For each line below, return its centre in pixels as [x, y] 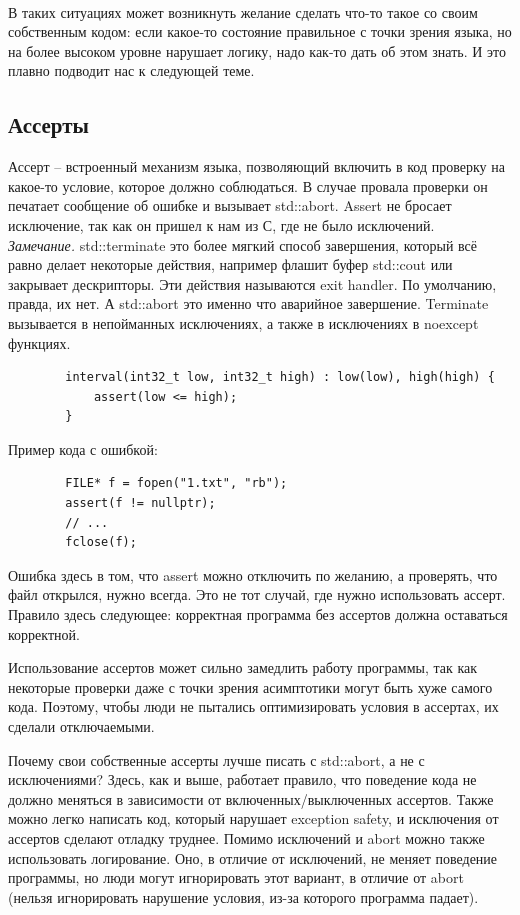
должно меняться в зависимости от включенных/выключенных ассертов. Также [251, 798]
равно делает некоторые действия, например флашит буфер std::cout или [230, 264]
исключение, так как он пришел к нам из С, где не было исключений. [221, 224]
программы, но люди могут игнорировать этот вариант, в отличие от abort [236, 877]
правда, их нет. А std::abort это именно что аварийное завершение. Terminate [248, 303]
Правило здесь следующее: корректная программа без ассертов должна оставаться [258, 614]
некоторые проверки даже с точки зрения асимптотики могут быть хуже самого [250, 686]
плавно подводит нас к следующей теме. [131, 70]
